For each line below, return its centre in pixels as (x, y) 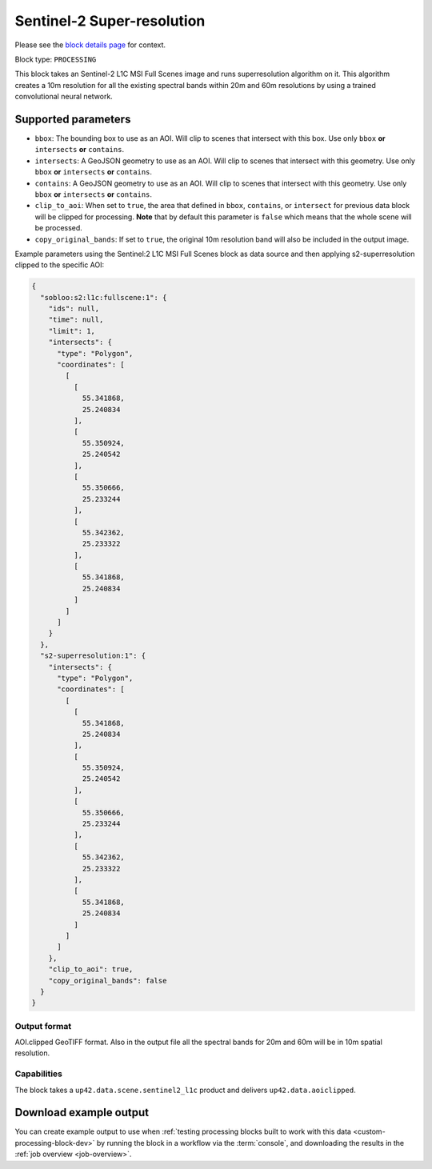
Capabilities (39, 1074)
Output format (43, 1026)
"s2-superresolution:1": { (93, 656)
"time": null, (76, 320)
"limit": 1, (72, 331)
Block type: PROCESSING (56, 59)
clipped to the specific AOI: (60, 265)
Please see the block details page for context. (90, 45)
